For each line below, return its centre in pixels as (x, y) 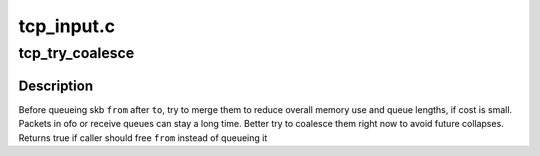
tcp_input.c (67, 26)
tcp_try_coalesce (76, 53)
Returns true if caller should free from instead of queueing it (143, 137)
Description (56, 85)
